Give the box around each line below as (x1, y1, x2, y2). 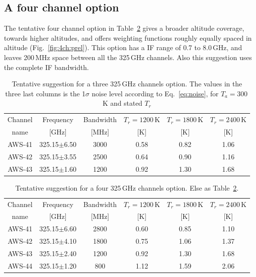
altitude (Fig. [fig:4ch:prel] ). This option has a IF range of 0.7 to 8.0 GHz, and (4, 42, 242, 53)
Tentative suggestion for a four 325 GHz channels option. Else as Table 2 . (15, 182, 239, 193)
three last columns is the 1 (5, 88, 86, 98)
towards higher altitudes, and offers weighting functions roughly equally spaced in (4, 32, 252, 43)
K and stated (102, 98, 143, 108)
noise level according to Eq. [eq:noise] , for (92, 88, 219, 98)
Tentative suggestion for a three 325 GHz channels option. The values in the (11, 78, 242, 89)
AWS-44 (7, 260, 33, 271)
